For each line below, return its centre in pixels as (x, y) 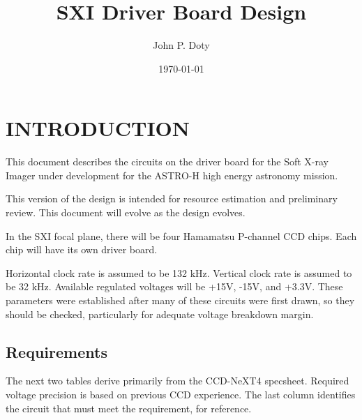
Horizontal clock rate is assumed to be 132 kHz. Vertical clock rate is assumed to (179, 272)
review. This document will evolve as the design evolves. (126, 212)
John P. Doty (181, 45)
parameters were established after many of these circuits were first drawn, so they (180, 300)
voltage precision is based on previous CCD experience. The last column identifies (181, 394)
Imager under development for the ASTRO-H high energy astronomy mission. (172, 175)
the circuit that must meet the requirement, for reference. (129, 408)
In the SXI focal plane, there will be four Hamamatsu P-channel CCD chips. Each (181, 235)
